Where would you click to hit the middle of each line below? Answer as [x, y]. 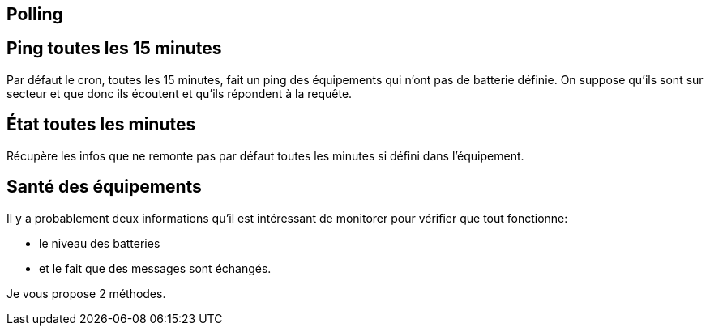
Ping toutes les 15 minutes [114, 49]
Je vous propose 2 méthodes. [86, 293]
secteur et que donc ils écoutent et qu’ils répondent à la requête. [180, 93]
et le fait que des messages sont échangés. [155, 268]
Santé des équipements [104, 187]
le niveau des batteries [100, 243]
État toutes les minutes [101, 125]
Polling [35, 14]
